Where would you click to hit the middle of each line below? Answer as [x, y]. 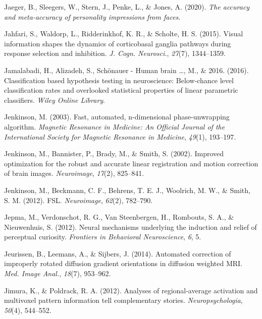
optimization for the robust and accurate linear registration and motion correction [131, 163]
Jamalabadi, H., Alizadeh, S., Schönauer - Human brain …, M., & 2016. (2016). [126, 70]
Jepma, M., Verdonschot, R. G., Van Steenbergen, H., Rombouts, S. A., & [119, 217]
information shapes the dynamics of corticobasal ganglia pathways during [118, 43]
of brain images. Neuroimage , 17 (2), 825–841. [74, 173]
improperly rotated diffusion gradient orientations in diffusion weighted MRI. [123, 263]
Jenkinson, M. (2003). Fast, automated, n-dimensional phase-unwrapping [117, 117]
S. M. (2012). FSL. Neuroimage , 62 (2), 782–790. [78, 200]
